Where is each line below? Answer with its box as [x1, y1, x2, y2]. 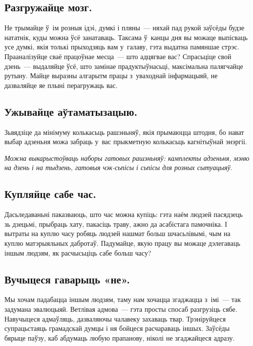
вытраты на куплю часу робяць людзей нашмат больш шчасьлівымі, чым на [4, 228, 231, 238]
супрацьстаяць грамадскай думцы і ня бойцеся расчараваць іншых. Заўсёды [4, 323, 230, 333]
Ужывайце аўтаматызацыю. [4, 104, 138, 119]
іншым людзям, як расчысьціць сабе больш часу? [4, 247, 151, 258]
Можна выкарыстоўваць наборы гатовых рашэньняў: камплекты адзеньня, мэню [4, 152, 250, 163]
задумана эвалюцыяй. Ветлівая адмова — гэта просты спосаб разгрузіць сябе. [4, 303, 237, 314]
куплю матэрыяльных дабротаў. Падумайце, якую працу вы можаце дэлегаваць [4, 238, 240, 248]
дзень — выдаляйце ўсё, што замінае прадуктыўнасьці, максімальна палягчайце [4, 61, 243, 71]
